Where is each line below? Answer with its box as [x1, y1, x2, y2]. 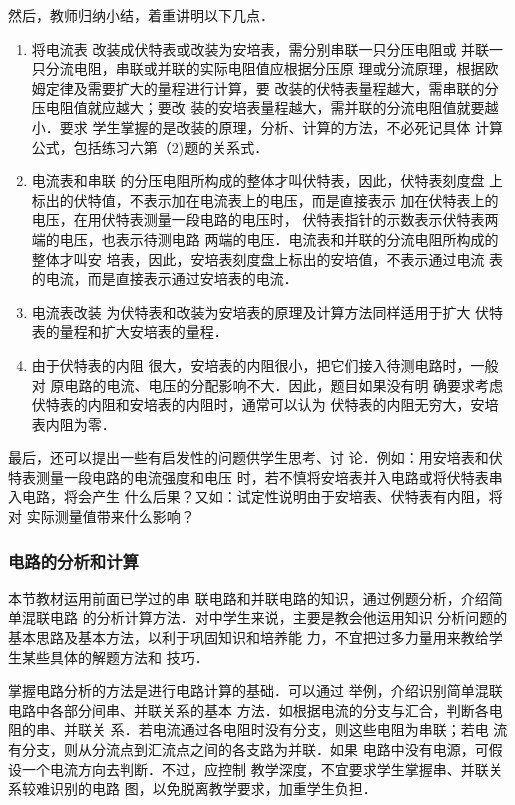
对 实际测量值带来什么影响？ [8, 506, 195, 527]
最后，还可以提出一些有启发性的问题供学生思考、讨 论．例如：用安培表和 [8, 447, 489, 468]
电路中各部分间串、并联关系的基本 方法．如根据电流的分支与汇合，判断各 [8, 699, 489, 720]
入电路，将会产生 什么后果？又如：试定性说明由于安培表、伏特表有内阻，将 [8, 486, 503, 507]
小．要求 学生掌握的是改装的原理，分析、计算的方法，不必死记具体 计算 [31, 116, 504, 137]
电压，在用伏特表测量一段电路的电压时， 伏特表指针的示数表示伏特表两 [31, 209, 499, 230]
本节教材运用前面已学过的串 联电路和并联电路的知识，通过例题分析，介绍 [8, 587, 489, 608]
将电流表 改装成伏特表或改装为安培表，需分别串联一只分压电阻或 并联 [31, 38, 490, 59]
